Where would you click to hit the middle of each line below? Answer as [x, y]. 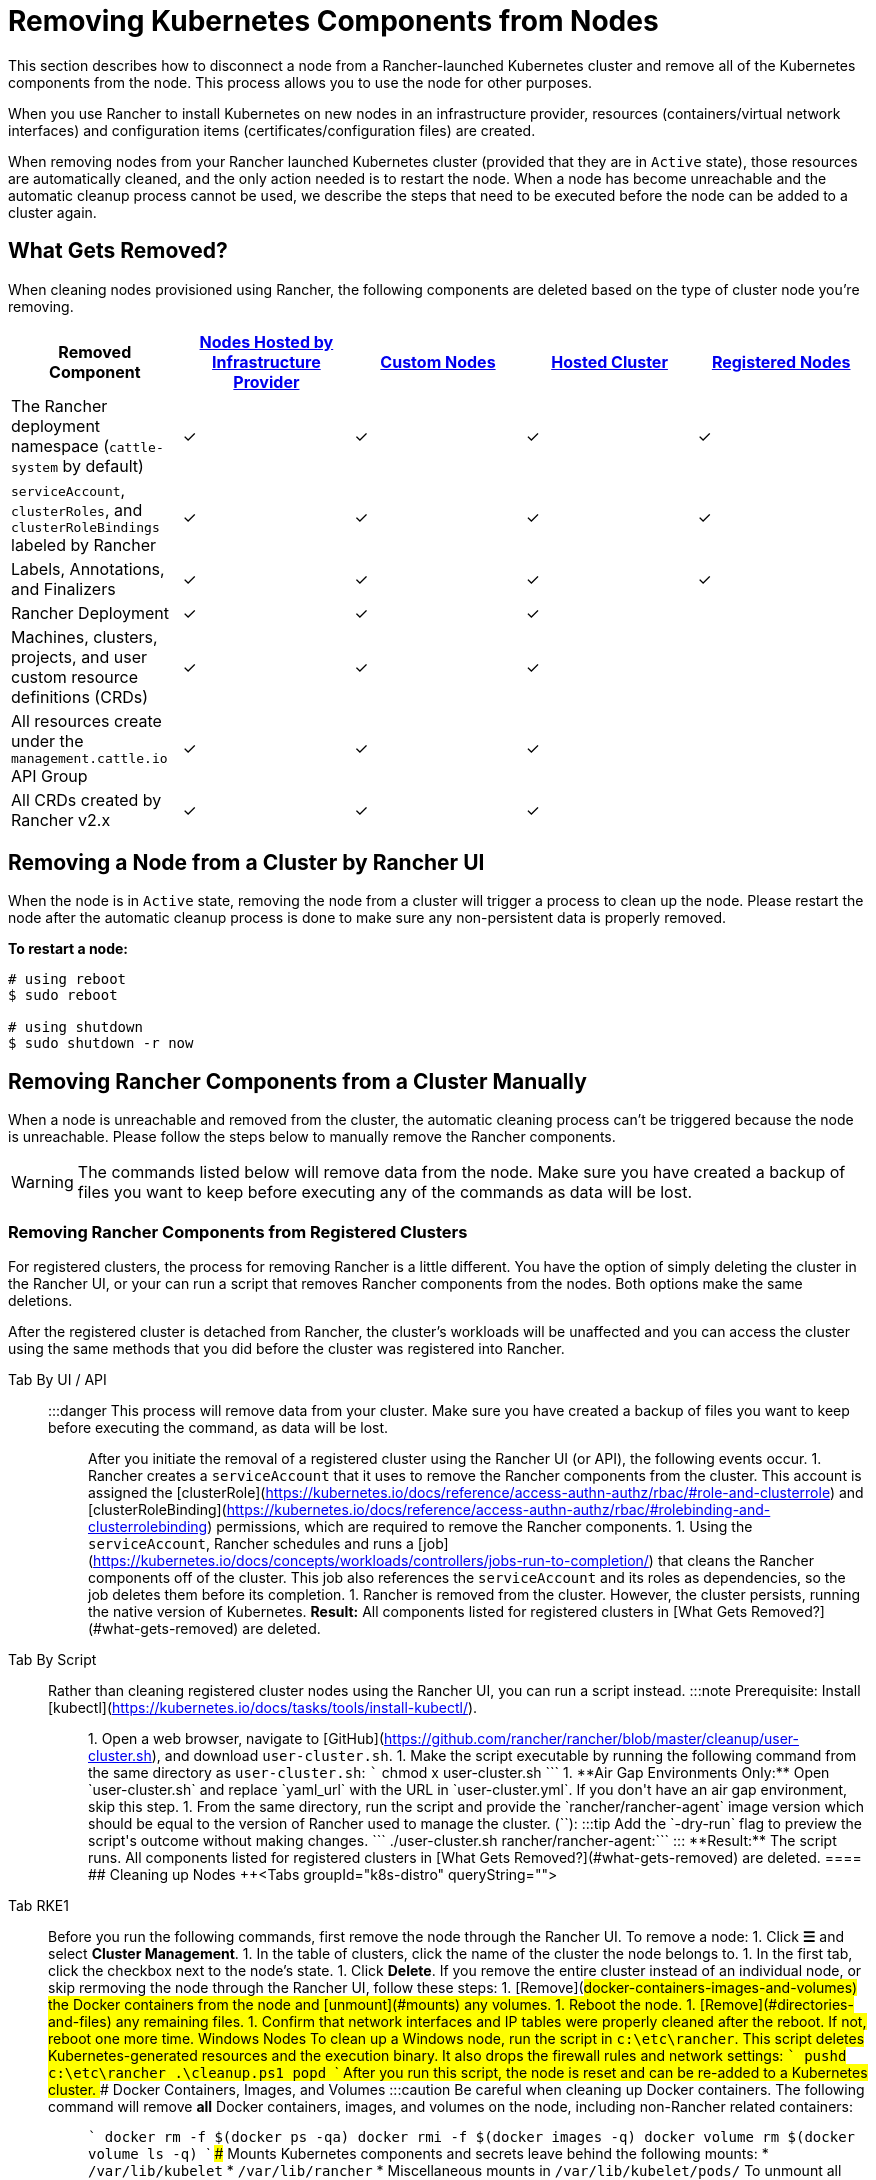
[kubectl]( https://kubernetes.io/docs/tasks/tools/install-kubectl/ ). [263, 1708]
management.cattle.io [89, 758]
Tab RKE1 [38, 1906]
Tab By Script [52, 1660]
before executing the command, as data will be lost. [218, 1428]
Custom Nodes [438, 361]
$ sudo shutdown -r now [101, 1043]
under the [47, 740]
